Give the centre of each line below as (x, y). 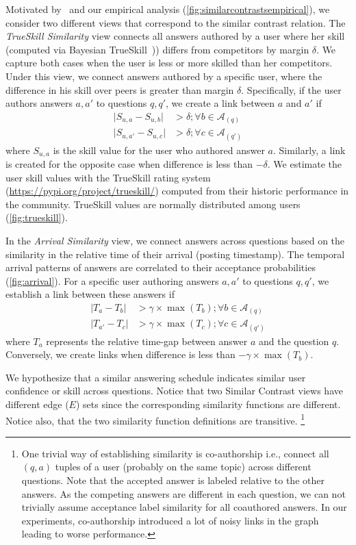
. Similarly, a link (309, 150)
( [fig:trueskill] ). (37, 217)
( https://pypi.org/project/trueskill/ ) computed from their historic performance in (177, 191)
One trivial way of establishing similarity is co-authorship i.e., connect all (175, 453)
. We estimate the (304, 163)
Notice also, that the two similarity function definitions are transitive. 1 (155, 419)
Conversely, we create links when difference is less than (120, 354)
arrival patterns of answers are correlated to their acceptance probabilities (161, 267)
